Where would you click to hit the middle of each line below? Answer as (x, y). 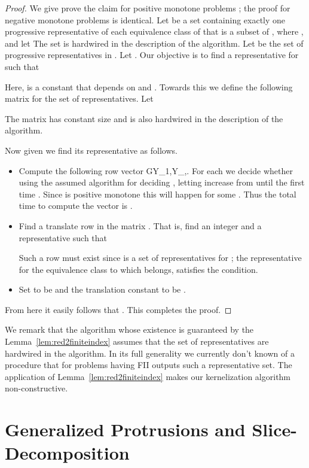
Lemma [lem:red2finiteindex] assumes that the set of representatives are (137, 341)
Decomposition (67, 453)
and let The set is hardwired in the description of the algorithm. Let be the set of (154, 43)
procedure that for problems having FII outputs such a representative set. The (149, 365)
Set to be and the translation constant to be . (102, 289)
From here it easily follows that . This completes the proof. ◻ (118, 309)
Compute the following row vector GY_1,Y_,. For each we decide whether (156, 170)
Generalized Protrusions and (125, 429)
